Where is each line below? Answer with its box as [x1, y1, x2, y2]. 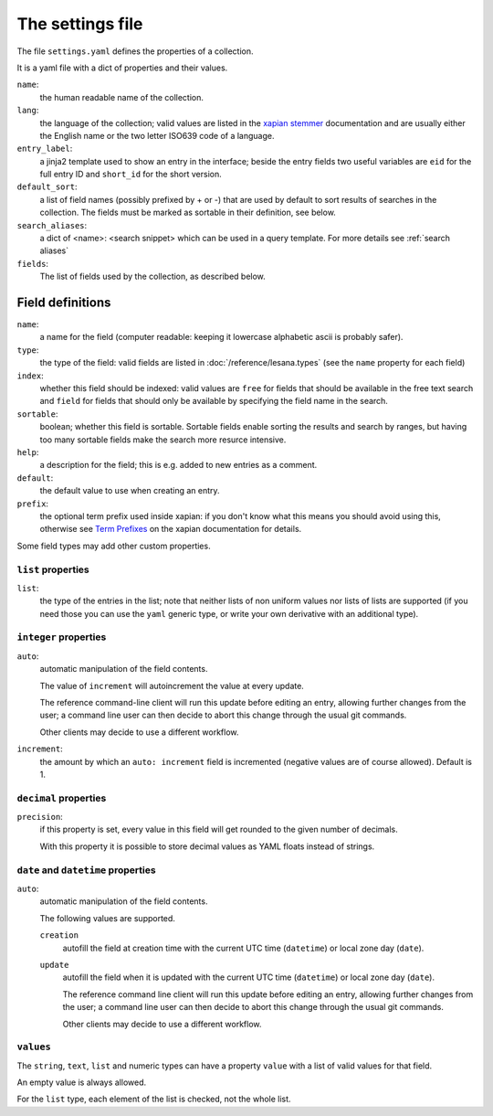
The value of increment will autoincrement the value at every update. [39, 680, 305, 691]
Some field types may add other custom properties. [16, 540, 211, 551]
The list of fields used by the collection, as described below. [39, 271, 267, 282]
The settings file [16, 14, 143, 34]
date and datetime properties [16, 864, 156, 877]
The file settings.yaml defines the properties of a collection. [16, 46, 255, 57]
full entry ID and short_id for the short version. [39, 169, 223, 180]
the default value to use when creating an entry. [39, 485, 220, 496]
